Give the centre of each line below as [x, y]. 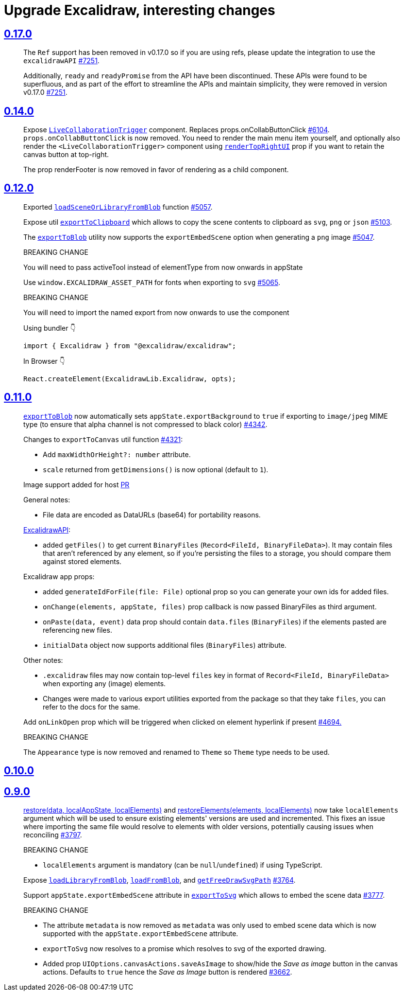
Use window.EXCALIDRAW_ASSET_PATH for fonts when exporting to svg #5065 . [152, 282]
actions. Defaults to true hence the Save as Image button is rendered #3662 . [168, 972]
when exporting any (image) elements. [104, 683]
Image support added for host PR [76, 484]
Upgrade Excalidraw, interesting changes [140, 10]
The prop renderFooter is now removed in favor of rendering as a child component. [156, 170]
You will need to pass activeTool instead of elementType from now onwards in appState [163, 267]
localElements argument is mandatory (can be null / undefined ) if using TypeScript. [183, 865]
